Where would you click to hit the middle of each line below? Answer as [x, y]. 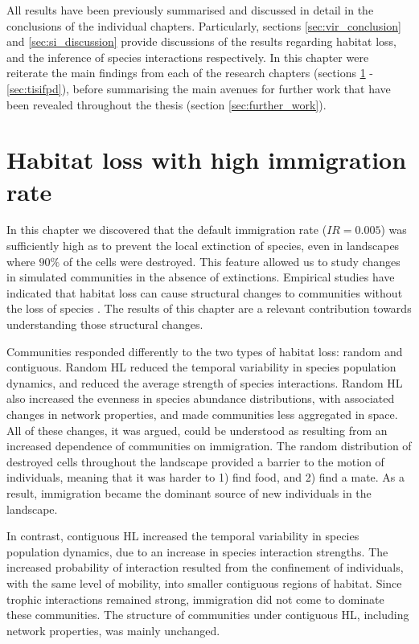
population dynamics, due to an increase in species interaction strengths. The [197, 551]
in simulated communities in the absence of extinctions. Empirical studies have [201, 277]
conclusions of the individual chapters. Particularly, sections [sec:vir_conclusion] [204, 25]
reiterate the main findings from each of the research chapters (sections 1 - [190, 73]
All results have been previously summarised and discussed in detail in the [190, 10]
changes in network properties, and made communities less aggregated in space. [202, 414]
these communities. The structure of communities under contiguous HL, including [208, 615]
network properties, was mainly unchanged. [113, 630]
